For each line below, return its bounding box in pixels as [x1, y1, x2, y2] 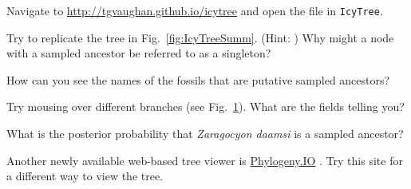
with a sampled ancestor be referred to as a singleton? [6, 45, 271, 61]
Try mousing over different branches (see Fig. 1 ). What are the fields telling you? [6, 98, 405, 115]
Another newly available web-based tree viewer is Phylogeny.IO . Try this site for [6, 152, 403, 168]
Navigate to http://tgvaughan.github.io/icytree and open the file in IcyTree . [6, 2, 383, 18]
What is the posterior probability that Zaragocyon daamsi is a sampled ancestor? [6, 125, 404, 142]
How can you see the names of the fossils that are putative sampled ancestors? [6, 71, 390, 88]
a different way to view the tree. [6, 167, 164, 184]
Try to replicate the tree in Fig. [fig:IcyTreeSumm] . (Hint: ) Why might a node [6, 29, 394, 45]
